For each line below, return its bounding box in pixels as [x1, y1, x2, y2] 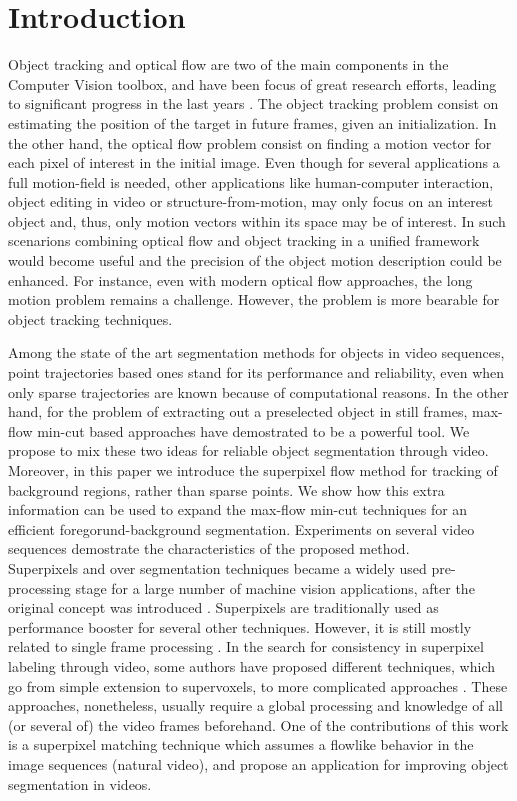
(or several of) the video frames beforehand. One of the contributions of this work [8, 714, 509, 735]
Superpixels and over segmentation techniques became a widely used [8, 557, 427, 578]
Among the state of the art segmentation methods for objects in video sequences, [8, 342, 505, 363]
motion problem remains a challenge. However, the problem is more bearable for [8, 289, 500, 310]
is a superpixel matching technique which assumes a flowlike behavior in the [8, 734, 474, 755]
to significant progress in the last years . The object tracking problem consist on [8, 93, 499, 114]
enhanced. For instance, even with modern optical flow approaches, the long [8, 269, 473, 290]
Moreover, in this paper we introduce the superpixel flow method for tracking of [8, 460, 498, 480]
